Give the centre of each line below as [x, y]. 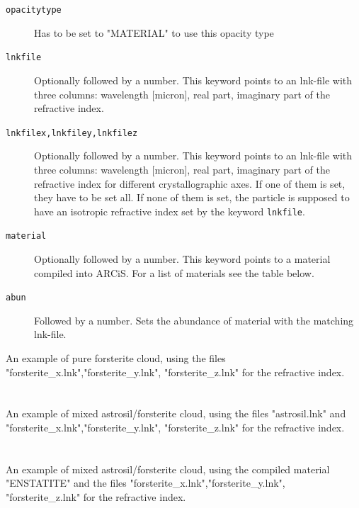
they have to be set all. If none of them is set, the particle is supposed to [192, 197]
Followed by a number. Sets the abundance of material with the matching [194, 320]
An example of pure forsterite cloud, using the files [116, 358]
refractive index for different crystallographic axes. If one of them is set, [190, 183]
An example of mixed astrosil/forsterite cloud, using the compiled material [168, 469]
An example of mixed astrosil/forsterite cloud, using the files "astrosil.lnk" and [176, 413]
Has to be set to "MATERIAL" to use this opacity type [154, 32]
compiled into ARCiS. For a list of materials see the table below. [174, 272]
